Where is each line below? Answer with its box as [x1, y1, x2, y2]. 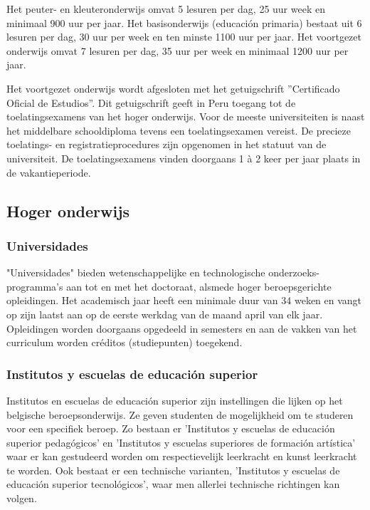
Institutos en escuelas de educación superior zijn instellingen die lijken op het [6, 392, 343, 407]
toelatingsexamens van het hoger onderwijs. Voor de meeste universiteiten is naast [6, 109, 365, 124]
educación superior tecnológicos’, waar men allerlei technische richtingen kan [6, 477, 340, 491]
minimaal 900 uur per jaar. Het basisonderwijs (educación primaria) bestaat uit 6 [6, 15, 362, 30]
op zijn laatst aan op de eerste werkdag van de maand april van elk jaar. [6, 306, 323, 321]
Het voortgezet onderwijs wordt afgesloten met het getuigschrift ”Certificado [6, 80, 340, 95]
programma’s [6, 279, 63, 293]
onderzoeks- [268, 265, 319, 280]
